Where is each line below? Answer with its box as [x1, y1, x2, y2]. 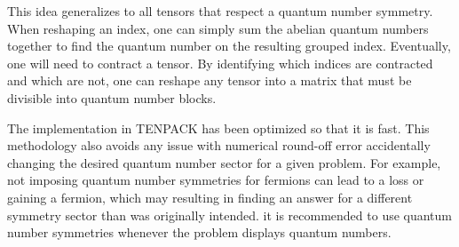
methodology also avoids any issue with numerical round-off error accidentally [7, 136, 431, 155]
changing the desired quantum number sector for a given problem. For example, [7, 153, 441, 171]
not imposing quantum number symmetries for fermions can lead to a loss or [7, 171, 424, 189]
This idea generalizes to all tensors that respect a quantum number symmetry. [7, 2, 433, 20]
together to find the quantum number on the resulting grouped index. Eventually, [7, 36, 451, 55]
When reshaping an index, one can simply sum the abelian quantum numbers [7, 19, 429, 37]
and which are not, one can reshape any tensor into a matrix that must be [7, 71, 412, 90]
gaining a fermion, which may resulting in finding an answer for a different [7, 187, 413, 206]
